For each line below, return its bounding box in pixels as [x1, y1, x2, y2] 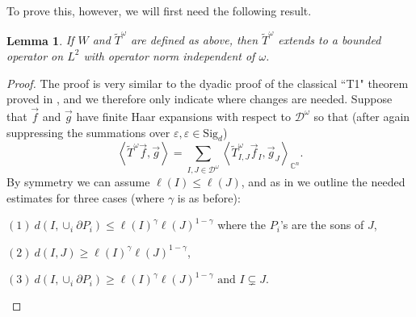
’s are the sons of [279, 216, 364, 233]
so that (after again [313, 107, 410, 124]
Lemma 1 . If [6, 31, 74, 48]
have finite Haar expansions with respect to [76, 107, 291, 124]
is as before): [177, 189, 241, 206]
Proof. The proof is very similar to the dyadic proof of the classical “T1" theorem [6, 74, 409, 91]
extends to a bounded [278, 31, 381, 48]
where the [217, 216, 267, 233]
